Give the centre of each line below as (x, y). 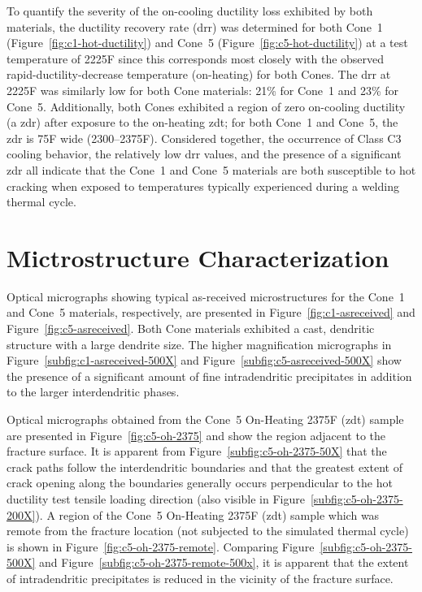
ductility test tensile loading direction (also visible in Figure (156, 498)
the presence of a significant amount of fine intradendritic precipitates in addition (209, 376)
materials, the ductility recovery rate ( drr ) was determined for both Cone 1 (195, 26)
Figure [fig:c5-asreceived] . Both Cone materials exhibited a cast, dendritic (191, 328)
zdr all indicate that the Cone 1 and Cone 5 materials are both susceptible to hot (211, 169)
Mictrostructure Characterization (198, 257)
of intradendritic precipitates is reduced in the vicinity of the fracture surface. (200, 578)
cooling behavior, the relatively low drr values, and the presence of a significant (204, 154)
